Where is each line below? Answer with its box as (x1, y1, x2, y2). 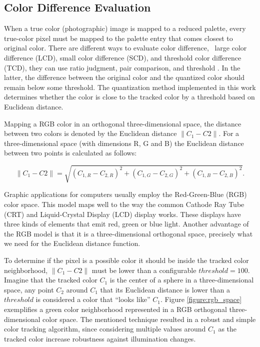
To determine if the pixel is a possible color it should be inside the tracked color (4, 255, 249, 265)
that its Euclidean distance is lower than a (100, 284, 230, 294)
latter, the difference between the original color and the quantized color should (4, 72, 244, 82)
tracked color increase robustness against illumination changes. (4, 333, 196, 343)
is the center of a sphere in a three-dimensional (109, 274, 254, 285)
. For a (218, 128, 239, 138)
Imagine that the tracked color (4, 274, 97, 285)
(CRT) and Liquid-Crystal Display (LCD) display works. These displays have (4, 208, 241, 219)
